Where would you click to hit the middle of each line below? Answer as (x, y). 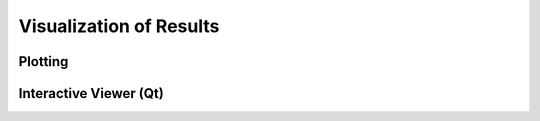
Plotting (43, 61)
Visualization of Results (119, 26)
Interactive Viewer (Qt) (91, 93)
